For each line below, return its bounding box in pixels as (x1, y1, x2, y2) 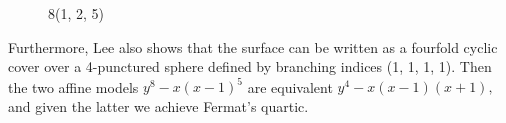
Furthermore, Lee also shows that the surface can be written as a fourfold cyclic (8, 36, 498, 57)
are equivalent (247, 76, 333, 97)
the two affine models (8, 76, 139, 97)
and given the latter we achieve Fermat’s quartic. (8, 95, 309, 116)
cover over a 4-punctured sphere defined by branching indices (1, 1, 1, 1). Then (8, 56, 492, 77)
